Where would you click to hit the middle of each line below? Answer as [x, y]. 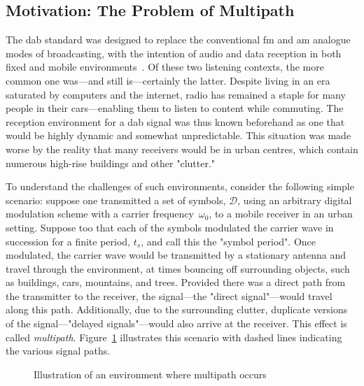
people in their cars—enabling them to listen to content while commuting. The [175, 108]
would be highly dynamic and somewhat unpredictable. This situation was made [178, 135]
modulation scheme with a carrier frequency [100, 214]
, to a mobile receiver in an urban [281, 214]
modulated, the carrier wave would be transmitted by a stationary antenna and [176, 255]
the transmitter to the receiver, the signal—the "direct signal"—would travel [169, 295]
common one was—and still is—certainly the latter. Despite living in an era [168, 80]
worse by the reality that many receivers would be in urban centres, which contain [182, 149]
